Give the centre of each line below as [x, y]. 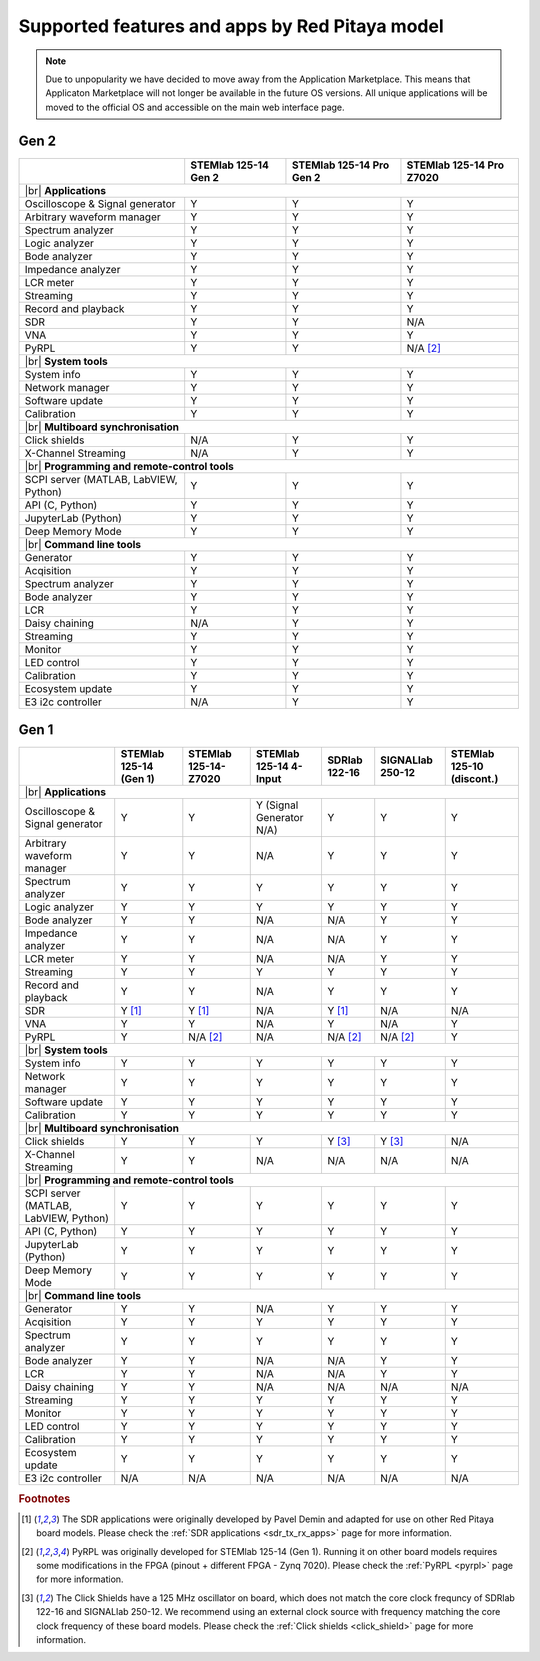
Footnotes [44, 1498]
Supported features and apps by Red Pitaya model [231, 26]
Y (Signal [277, 805]
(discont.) [474, 779]
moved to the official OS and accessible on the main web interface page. [195, 107]
